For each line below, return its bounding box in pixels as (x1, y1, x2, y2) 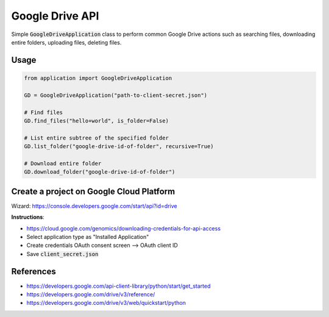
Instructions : (11, 213, 45, 221)
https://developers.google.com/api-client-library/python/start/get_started (26, 282, 211, 290)
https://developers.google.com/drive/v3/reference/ (26, 290, 155, 298)
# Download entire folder (24, 160, 102, 167)
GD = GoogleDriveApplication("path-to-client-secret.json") (24, 91, 208, 99)
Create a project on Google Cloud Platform (11, 186, 175, 196)
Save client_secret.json (26, 250, 99, 257)
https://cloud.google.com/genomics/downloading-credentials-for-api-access (26, 224, 221, 232)
